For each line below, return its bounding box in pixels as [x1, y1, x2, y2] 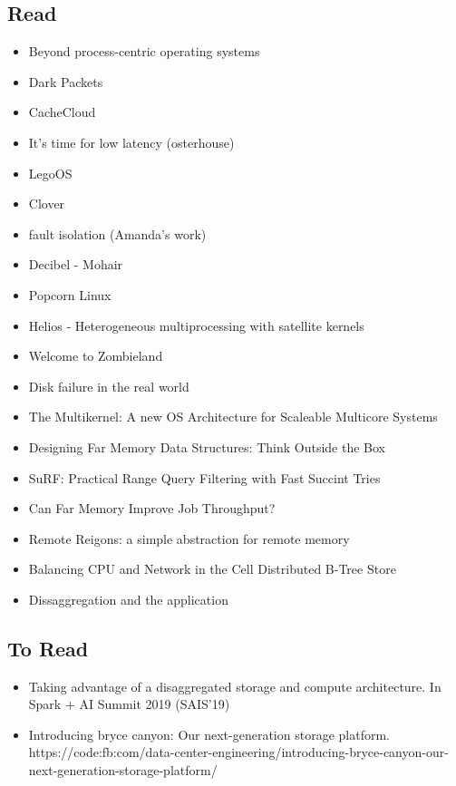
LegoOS [28, 163, 73, 182]
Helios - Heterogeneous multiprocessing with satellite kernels [28, 315, 364, 335]
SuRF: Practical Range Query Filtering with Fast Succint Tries [28, 468, 381, 487]
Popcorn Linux [28, 285, 112, 304]
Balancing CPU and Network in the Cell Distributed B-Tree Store [28, 559, 396, 578]
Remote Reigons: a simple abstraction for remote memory [28, 529, 350, 548]
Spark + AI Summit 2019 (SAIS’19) [28, 694, 230, 713]
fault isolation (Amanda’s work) [28, 224, 207, 243]
